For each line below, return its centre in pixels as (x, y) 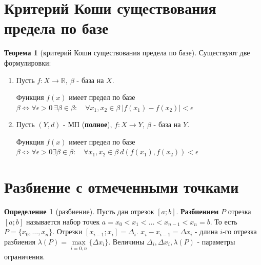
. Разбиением (197, 211)
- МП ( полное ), (88, 124)
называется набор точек (63, 221)
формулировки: (28, 62)
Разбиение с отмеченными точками (122, 187)
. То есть (224, 221)
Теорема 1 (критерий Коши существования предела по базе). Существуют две (127, 53)
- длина (206, 231)
